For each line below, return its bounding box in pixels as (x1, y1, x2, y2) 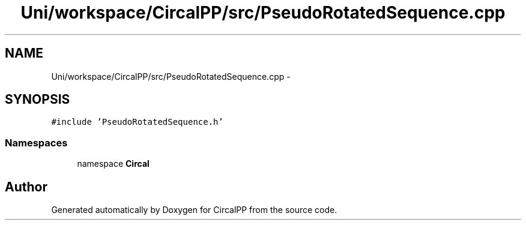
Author (5, 179, 47, 194)
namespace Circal (77, 158, 150, 169)
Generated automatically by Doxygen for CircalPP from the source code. (51, 205, 337, 215)
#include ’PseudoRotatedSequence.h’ (51, 117, 223, 127)
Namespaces (5, 136, 68, 149)
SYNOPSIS (5, 92, 70, 107)
